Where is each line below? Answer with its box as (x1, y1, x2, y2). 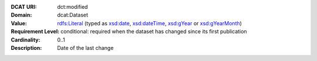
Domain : (11, 12, 32, 19)
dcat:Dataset (57, 12, 88, 19)
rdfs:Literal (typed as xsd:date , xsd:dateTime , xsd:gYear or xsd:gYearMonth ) (57, 19, 242, 26)
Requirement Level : (11, 28, 60, 35)
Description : (11, 44, 42, 51)
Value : (11, 19, 28, 26)
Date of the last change (57, 44, 114, 51)
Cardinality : (11, 36, 41, 43)
